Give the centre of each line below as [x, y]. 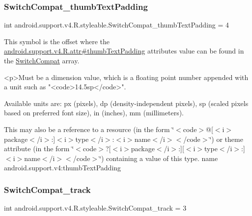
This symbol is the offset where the [57, 41]
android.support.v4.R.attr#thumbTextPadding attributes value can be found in [124, 51]
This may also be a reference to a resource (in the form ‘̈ [89, 129]
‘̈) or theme [226, 139]
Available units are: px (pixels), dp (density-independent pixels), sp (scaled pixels [126, 103]
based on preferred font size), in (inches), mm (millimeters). [94, 113]
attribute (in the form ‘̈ [39, 148]
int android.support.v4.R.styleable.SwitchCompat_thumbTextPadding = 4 [117, 25]
